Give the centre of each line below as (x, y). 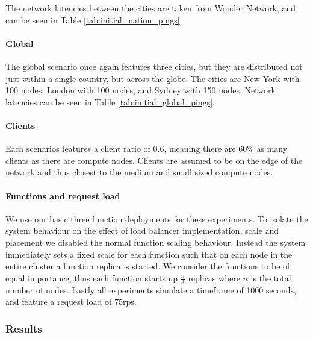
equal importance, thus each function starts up (92, 277)
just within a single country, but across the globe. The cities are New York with (153, 78)
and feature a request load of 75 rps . (71, 302)
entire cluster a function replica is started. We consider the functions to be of (148, 266)
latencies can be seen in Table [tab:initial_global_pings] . (110, 102)
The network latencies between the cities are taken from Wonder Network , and (151, 8)
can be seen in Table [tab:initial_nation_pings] (93, 20)
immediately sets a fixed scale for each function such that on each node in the (149, 254)
